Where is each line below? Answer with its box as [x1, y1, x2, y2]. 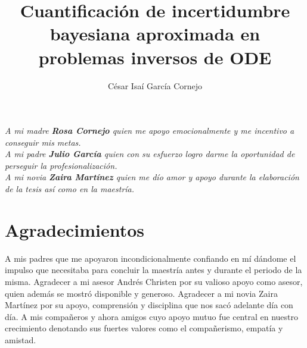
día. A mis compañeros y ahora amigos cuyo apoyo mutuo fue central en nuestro [5, 310, 298, 322]
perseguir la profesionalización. [5, 159, 117, 171]
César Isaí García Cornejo [107, 79, 203, 92]
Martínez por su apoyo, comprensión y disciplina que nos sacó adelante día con [5, 299, 293, 311]
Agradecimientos [5, 217, 145, 242]
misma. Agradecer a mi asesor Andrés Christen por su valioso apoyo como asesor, [5, 275, 303, 287]
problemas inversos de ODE [38, 45, 272, 69]
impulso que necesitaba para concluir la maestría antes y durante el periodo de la [5, 264, 302, 276]
